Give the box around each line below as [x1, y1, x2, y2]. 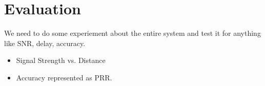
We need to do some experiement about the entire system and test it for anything [4, 28, 261, 38]
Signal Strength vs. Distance [16, 55, 106, 66]
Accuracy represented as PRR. [16, 72, 112, 82]
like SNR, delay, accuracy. [4, 37, 86, 48]
